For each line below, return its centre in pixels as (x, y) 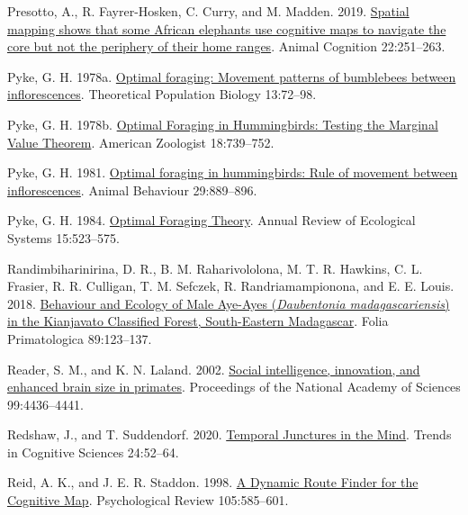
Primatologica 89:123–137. (80, 338)
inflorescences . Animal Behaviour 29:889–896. (132, 190)
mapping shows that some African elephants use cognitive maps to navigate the (227, 28)
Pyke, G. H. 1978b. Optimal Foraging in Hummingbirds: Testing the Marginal (223, 124)
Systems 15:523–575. (63, 237)
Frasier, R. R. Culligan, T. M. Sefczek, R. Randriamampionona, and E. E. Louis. (231, 286)
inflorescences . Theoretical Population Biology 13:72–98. (162, 94)
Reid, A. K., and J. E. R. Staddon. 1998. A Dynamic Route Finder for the (213, 482)
